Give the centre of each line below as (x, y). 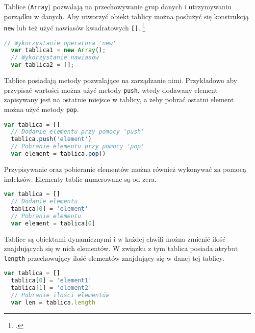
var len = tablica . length (53, 302)
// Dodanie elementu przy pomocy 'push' (78, 132)
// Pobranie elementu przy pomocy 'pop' (78, 147)
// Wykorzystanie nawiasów (55, 58)
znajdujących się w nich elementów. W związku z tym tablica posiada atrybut (121, 248)
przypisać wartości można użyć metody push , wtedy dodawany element (111, 90)
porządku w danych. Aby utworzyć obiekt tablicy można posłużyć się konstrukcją (126, 16)
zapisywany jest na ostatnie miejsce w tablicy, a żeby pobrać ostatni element (119, 99)
